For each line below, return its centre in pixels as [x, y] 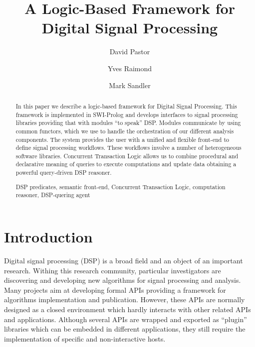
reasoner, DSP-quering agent [53, 195]
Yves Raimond [130, 68]
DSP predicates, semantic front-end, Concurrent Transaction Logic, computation [121, 186]
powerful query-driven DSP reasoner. [64, 173]
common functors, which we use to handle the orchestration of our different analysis [125, 131]
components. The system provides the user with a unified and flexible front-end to [122, 139]
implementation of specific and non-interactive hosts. [85, 338]
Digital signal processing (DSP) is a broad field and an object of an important [124, 260]
